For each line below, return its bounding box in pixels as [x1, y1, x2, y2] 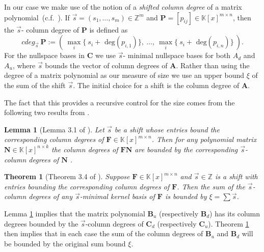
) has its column [209, 208, 260, 218]
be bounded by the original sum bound [4, 238, 126, 248]
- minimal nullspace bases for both [123, 50, 231, 61]
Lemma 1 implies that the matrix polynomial [4, 208, 145, 218]
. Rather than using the [176, 60, 250, 70]
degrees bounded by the [4, 218, 78, 229]
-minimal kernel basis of [80, 191, 155, 202]
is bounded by [165, 191, 207, 202]
